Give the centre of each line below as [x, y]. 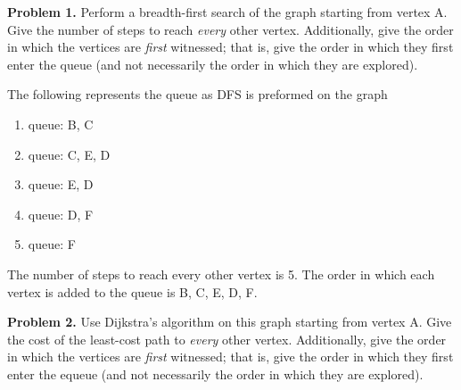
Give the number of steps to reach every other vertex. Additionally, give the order [230, 29]
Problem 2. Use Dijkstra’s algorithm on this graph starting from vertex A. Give [230, 322]
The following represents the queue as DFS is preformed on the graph [198, 94]
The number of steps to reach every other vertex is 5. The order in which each [221, 274]
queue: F [52, 244]
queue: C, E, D [69, 154]
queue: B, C [61, 124]
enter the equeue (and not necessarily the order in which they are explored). [215, 373]
